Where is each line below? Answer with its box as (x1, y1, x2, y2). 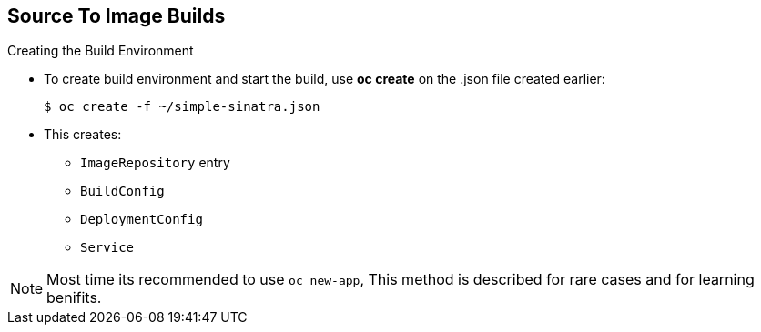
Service (80, 240, 135, 256)
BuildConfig (80, 184, 165, 199)
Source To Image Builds (7, 5, 226, 27)
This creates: (44, 126, 122, 143)
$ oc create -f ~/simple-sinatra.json (44, 99, 320, 115)
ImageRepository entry (80, 155, 230, 171)
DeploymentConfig (80, 212, 203, 227)
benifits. (46, 288, 102, 307)
